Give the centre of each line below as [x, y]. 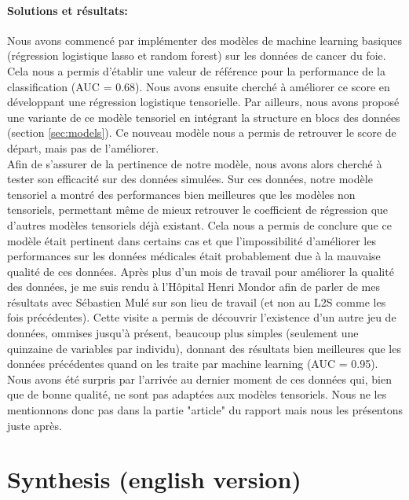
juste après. [35, 425]
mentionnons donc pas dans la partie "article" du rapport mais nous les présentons [205, 410]
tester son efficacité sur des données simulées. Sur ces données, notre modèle [190, 179]
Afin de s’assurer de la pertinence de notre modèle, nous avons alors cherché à [195, 163]
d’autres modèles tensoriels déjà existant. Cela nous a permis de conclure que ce [199, 224]
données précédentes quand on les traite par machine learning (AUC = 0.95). [193, 364]
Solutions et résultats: [68, 10]
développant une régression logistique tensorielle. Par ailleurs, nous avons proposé [203, 102]
